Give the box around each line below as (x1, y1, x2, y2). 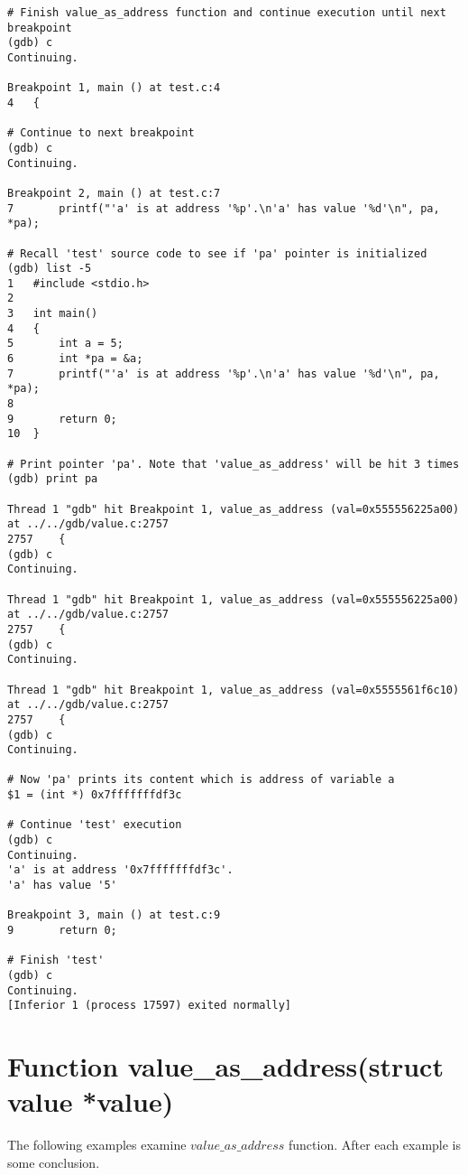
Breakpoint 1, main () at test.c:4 (7, 81, 221, 95)
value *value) (7, 1083, 174, 1120)
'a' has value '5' (7, 879, 117, 892)
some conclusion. (7, 1152, 100, 1171)
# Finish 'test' (7, 954, 105, 967)
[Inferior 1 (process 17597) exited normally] (7, 999, 291, 1012)
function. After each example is (288, 1135, 462, 1154)
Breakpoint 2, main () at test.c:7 (7, 186, 221, 200)
